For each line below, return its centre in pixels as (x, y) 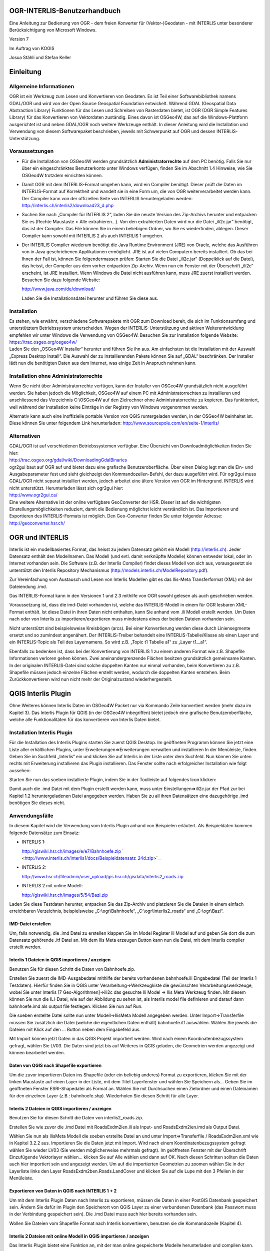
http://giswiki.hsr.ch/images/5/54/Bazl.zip (65, 895)
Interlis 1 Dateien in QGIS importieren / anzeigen (60, 960)
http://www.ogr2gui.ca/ (33, 495)
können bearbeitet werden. (37, 1053)
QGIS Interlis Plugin (40, 694)
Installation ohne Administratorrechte (56, 376)
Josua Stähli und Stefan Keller (40, 58)
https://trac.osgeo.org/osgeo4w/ (43, 342)
